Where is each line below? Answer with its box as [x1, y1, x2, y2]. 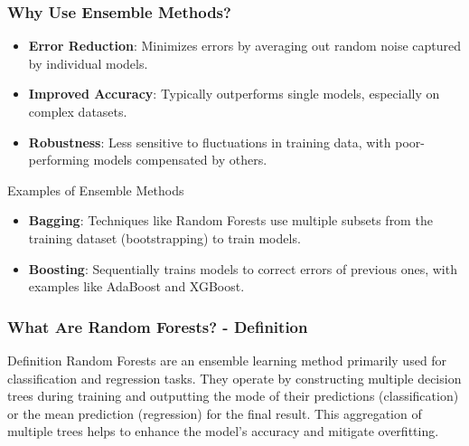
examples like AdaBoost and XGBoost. [28, 277, 245, 296]
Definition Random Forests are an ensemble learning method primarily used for [7, 350, 447, 369]
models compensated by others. [93, 150, 267, 169]
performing [28, 150, 89, 169]
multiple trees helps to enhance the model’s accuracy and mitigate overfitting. [7, 422, 439, 441]
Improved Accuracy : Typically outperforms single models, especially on [28, 84, 440, 103]
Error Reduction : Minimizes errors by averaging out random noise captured [28, 36, 462, 55]
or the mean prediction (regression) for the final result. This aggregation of [7, 403, 422, 422]
